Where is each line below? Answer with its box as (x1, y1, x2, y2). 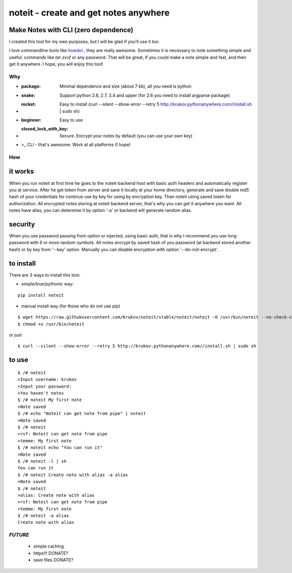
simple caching (33, 543, 64, 549)
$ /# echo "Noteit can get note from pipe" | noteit (18, 411, 146, 416)
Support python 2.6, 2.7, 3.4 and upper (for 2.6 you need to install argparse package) (59, 92, 230, 98)
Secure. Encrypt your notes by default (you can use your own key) (59, 133, 193, 139)
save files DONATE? (33, 557, 73, 563)
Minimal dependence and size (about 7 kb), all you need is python (59, 83, 192, 90)
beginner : (21, 117, 41, 123)
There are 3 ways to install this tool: (9, 272, 80, 278)
